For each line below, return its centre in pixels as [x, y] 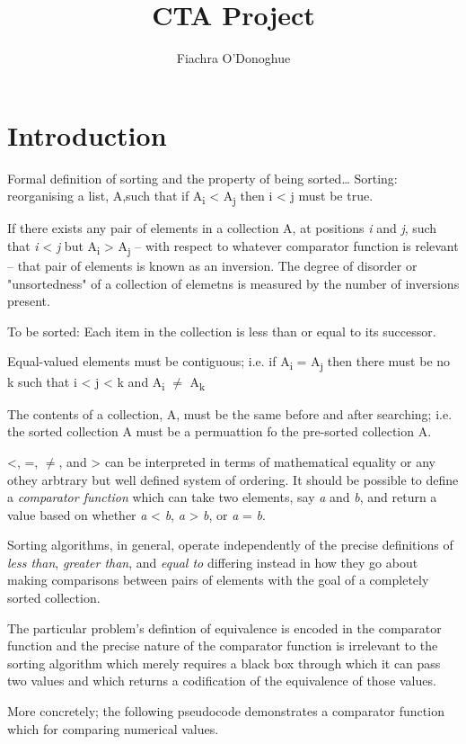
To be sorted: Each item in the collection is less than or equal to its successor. [222, 331]
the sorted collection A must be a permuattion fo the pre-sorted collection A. [220, 431]
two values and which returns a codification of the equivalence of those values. [222, 681]
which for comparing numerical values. [113, 728]
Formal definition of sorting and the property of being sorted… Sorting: [202, 178]
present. [29, 301]
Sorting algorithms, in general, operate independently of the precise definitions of [230, 545]
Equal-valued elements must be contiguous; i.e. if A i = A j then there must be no [229, 363]
